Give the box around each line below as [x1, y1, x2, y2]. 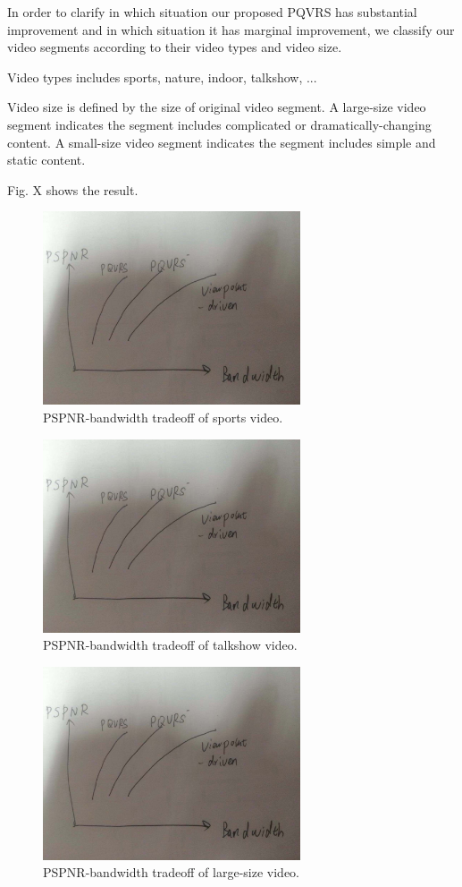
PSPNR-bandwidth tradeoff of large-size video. [43, 863, 299, 882]
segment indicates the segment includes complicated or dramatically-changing [7, 115, 432, 133]
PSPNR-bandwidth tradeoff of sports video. [43, 407, 283, 426]
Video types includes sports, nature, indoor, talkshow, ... [7, 67, 317, 86]
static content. [7, 150, 86, 169]
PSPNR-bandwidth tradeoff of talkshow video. [43, 635, 298, 654]
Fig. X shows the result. [7, 180, 139, 199]
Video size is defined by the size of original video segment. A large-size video [7, 98, 426, 116]
